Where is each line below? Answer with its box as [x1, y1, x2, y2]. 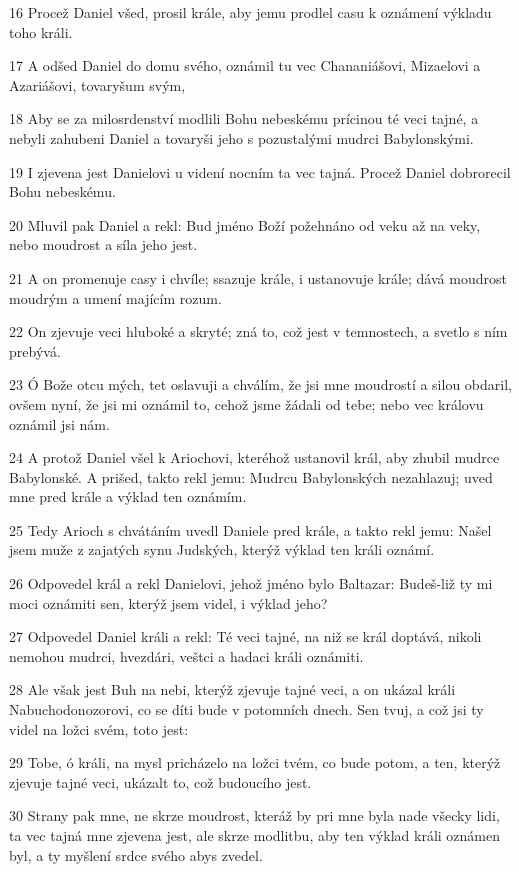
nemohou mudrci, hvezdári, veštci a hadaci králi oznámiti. [9, 645, 364, 666]
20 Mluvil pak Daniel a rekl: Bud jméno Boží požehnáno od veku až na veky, [9, 214, 481, 235]
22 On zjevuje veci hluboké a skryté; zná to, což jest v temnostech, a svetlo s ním [9, 321, 508, 342]
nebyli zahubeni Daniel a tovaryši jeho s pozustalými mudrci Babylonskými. [9, 127, 474, 148]
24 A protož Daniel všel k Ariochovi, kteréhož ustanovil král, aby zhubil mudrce [9, 447, 500, 468]
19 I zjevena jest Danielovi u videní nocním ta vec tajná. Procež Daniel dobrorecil [9, 161, 511, 182]
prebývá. [9, 340, 61, 361]
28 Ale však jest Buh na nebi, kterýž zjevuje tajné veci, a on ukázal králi [9, 679, 456, 700]
